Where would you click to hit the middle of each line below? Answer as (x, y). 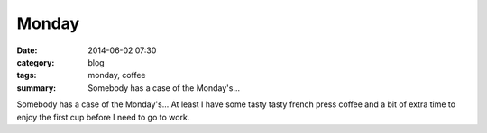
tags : (27, 75)
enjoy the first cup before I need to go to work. (103, 117)
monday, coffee (117, 75)
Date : (27, 50)
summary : (37, 88)
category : (36, 62)
